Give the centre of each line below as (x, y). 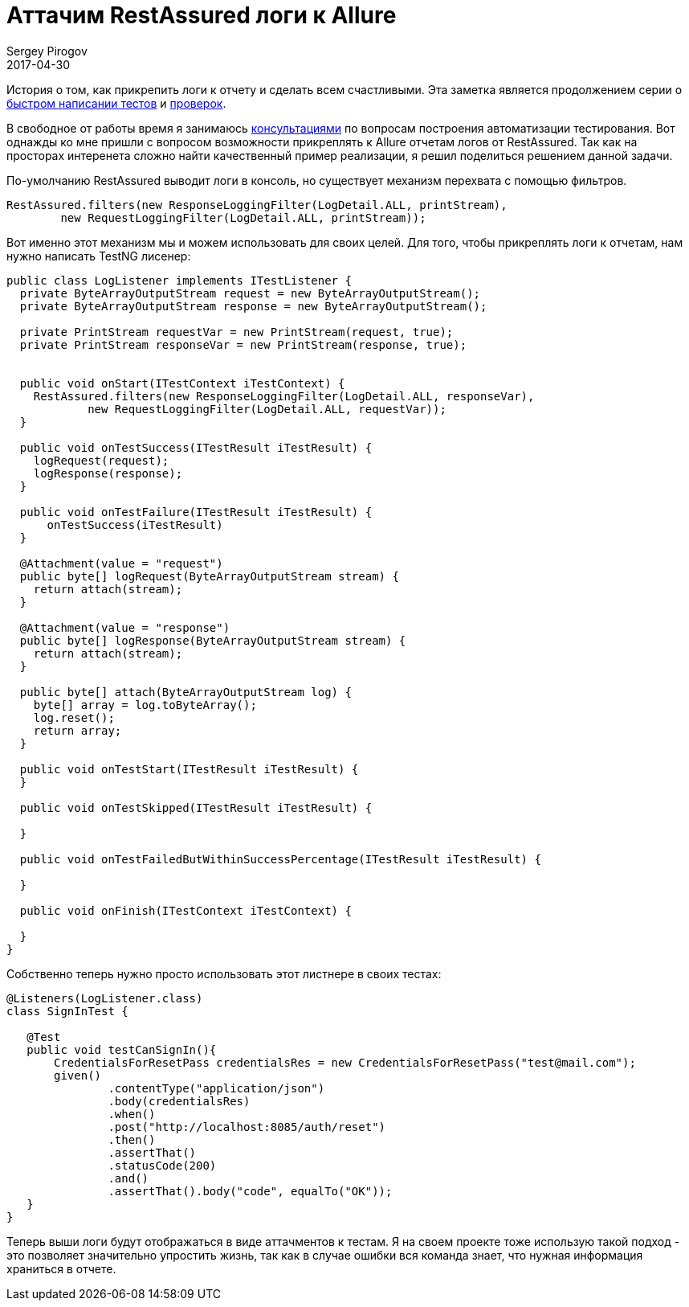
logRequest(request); (101, 460)
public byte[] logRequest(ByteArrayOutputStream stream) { (209, 576)
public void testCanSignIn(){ (122, 1049)
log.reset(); (74, 717)
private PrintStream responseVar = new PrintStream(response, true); (243, 344)
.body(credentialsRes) (179, 1101)
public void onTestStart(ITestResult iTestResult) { (189, 769)
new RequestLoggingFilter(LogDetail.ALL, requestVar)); (267, 409)
